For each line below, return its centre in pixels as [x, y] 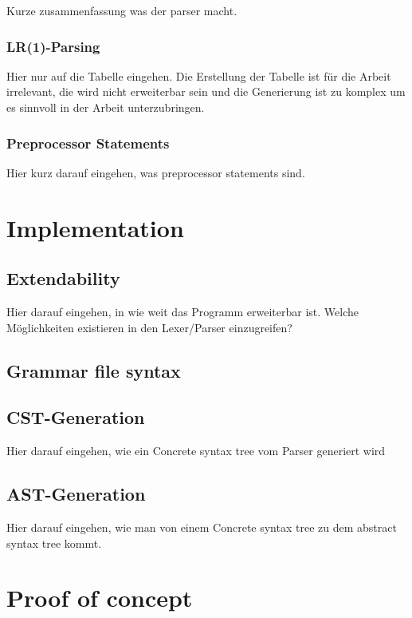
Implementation [95, 227]
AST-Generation [76, 494]
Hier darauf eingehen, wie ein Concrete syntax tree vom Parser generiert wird [196, 451]
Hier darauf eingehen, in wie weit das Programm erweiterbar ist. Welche [182, 311]
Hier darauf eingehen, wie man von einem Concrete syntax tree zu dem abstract [202, 527]
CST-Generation [76, 417]
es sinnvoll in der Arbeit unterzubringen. [106, 107]
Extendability [63, 278]
